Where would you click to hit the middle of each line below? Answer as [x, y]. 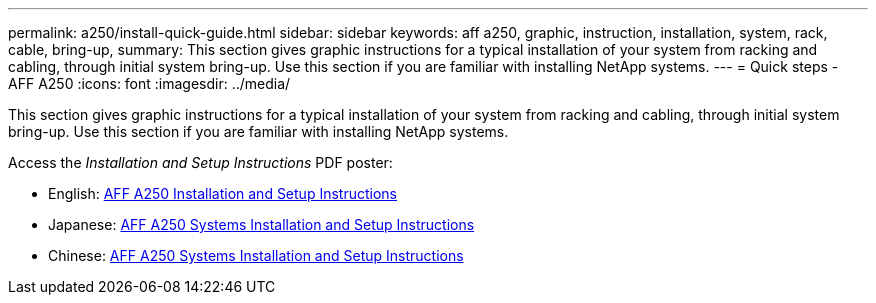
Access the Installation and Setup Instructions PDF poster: [200, 162]
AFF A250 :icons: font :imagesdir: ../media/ [149, 83]
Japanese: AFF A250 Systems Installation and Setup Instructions [261, 224]
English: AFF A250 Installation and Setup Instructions [222, 193]
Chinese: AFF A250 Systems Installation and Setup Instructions [256, 255]
